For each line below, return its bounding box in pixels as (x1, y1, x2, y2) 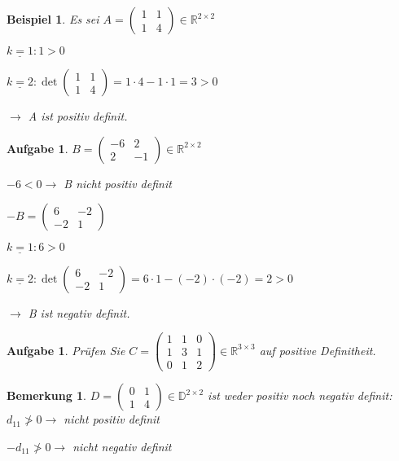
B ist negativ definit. (28, 304, 130, 321)
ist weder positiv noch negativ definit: (208, 387, 392, 404)
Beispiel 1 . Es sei (7, 11, 99, 27)
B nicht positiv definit (64, 174, 172, 191)
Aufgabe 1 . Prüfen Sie (7, 341, 125, 358)
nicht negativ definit (72, 437, 172, 454)
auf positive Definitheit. (259, 341, 376, 358)
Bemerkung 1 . (7, 387, 87, 404)
